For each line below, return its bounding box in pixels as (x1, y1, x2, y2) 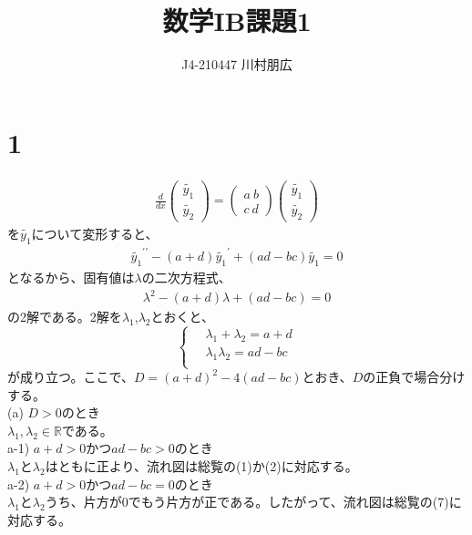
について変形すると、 (31, 223, 159, 242)
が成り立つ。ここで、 (7, 367, 134, 386)
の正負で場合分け (363, 367, 466, 386)
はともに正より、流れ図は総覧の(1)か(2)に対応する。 (45, 457, 358, 476)
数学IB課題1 (162, 2, 312, 39)
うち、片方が (45, 492, 122, 511)
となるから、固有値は (7, 268, 135, 287)
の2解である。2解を (7, 307, 122, 326)
